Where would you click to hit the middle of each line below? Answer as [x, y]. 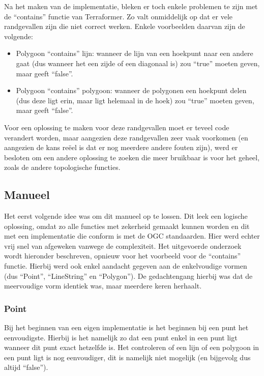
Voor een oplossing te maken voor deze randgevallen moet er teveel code [117, 127]
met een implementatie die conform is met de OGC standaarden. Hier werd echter [132, 236]
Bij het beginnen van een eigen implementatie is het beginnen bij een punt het [126, 327]
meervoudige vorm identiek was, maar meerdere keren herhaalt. [103, 286]
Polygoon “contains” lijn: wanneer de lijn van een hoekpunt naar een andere [135, 53]
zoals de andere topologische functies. [62, 167]
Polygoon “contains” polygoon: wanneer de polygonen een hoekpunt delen [131, 90]
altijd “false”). [26, 367]
